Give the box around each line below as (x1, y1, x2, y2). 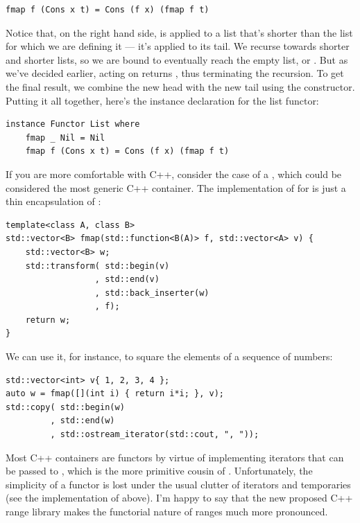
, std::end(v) (94, 274, 160, 285)
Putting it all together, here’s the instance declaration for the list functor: (6, 93, 319, 107)
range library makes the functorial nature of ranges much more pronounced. (6, 504, 328, 518)
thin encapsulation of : (6, 194, 101, 209)
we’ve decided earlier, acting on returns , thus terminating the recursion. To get (6, 66, 344, 80)
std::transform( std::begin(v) (25, 260, 170, 271)
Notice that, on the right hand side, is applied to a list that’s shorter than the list (6, 25, 353, 39)
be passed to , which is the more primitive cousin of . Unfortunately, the (6, 463, 313, 478)
